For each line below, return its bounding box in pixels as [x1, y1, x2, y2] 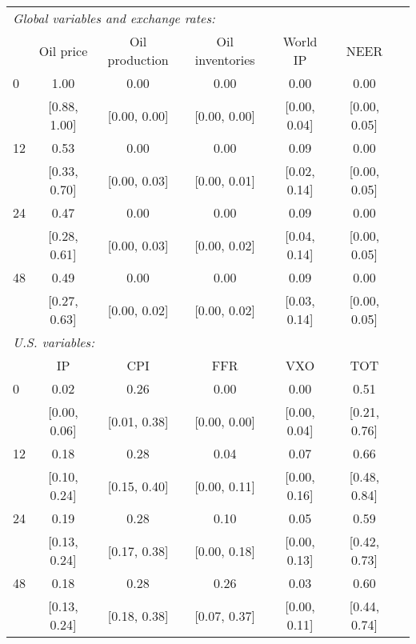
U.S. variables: [13, 333, 95, 351]
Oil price [38, 41, 88, 60]
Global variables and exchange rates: [13, 9, 215, 27]
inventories [194, 50, 255, 69]
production [107, 50, 169, 69]
